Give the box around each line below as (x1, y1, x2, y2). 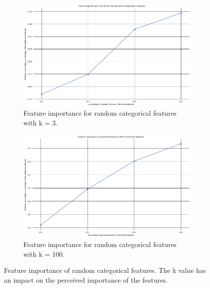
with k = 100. (23, 248, 65, 259)
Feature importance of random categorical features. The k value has (4, 265, 206, 275)
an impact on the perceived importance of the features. (4, 274, 168, 285)
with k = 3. (23, 117, 58, 127)
